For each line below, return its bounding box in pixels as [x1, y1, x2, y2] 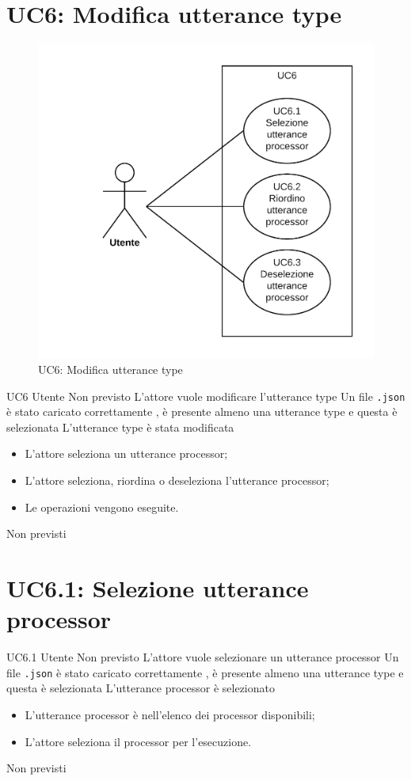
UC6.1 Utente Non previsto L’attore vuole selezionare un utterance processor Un [6, 649, 399, 665]
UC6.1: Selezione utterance [6, 571, 309, 604]
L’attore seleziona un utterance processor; [25, 445, 228, 462]
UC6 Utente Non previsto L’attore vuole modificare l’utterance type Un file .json [6, 387, 405, 404]
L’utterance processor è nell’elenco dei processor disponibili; [25, 706, 315, 722]
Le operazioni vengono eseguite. [25, 498, 179, 515]
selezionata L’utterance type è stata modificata [6, 418, 234, 435]
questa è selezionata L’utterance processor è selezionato [6, 680, 275, 696]
